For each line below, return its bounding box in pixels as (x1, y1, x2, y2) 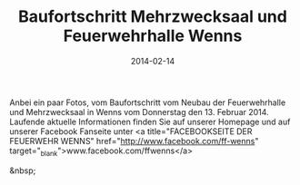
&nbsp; (9, 165, 36, 176)
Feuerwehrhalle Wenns (63, 25, 243, 46)
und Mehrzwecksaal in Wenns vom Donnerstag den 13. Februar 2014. (9, 106, 270, 117)
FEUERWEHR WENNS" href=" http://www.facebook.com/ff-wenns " (9, 135, 259, 146)
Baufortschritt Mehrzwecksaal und (17, 6, 288, 27)
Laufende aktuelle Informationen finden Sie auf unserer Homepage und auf (9, 116, 291, 127)
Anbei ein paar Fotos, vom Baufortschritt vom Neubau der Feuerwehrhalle (9, 97, 286, 108)
